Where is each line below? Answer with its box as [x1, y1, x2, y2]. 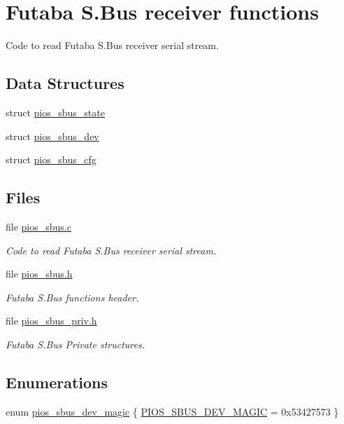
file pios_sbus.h [6, 266, 73, 281]
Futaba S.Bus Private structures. [6, 336, 145, 351]
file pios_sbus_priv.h [6, 313, 97, 328]
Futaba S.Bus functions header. [6, 289, 139, 304]
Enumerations [6, 371, 108, 392]
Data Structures [6, 72, 124, 94]
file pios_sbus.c [6, 219, 71, 233]
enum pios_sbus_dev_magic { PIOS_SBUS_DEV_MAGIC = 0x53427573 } [6, 404, 339, 418]
